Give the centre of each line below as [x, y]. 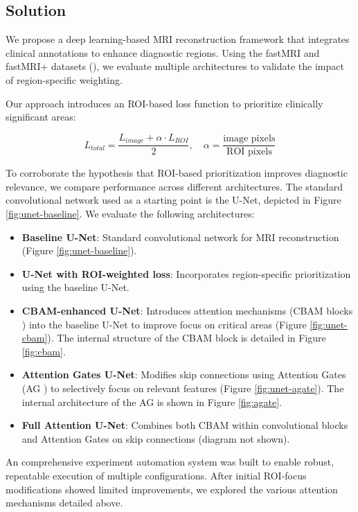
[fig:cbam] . [44, 351]
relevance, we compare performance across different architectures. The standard [174, 186]
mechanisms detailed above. [64, 503]
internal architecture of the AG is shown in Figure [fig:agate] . [152, 401]
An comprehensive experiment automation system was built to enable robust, [170, 462]
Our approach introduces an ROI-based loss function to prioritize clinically [164, 103]
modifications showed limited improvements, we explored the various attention [172, 489]
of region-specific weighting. [64, 79]
